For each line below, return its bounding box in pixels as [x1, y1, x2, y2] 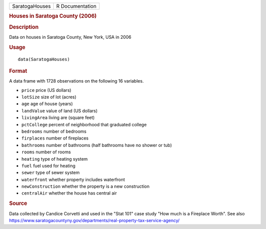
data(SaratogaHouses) [18, 57, 70, 62]
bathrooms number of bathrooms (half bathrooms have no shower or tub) [21, 142, 172, 148]
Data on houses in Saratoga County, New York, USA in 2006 [9, 34, 132, 40]
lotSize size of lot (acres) [21, 94, 76, 100]
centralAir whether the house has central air [21, 190, 117, 196]
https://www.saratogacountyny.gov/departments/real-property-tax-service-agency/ [9, 217, 180, 223]
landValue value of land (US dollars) [21, 108, 98, 114]
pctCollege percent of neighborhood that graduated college [21, 121, 147, 127]
